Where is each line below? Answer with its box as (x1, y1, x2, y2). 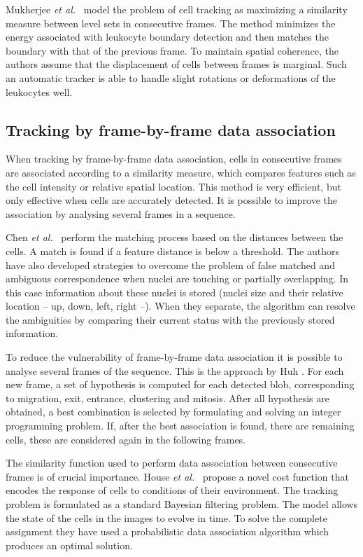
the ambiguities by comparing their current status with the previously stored (6, 312, 335, 326)
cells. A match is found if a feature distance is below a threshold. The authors (6, 243, 339, 258)
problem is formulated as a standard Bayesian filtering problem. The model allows (6, 497, 358, 511)
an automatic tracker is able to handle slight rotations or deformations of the (6, 70, 336, 85)
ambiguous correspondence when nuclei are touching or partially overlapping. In (6, 271, 349, 286)
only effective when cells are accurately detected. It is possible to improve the (6, 193, 338, 207)
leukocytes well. (6, 84, 73, 99)
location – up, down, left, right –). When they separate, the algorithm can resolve (6, 298, 355, 313)
